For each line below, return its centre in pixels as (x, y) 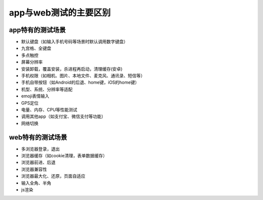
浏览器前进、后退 (38, 163)
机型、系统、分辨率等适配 (47, 89)
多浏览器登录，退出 (40, 149)
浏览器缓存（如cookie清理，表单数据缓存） (64, 156)
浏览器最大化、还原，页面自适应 (53, 176)
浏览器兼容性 (34, 169)
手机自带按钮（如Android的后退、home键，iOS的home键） (80, 82)
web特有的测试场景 (38, 137)
